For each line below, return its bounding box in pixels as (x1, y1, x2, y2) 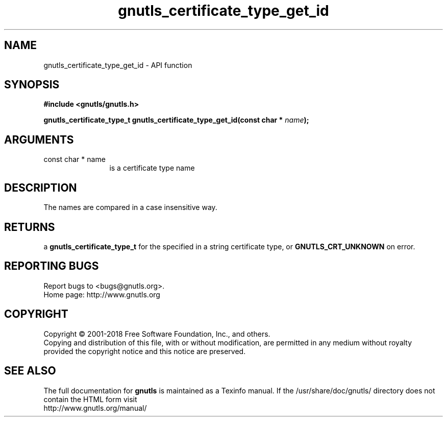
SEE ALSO (4, 364, 56, 378)
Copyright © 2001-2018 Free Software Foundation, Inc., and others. (43, 329, 270, 338)
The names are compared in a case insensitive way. (43, 203, 217, 212)
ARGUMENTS (4, 133, 74, 146)
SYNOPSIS (4, 78, 60, 91)
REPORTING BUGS (4, 260, 99, 273)
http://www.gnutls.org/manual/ (43, 403, 147, 412)
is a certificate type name (109, 163, 195, 173)
